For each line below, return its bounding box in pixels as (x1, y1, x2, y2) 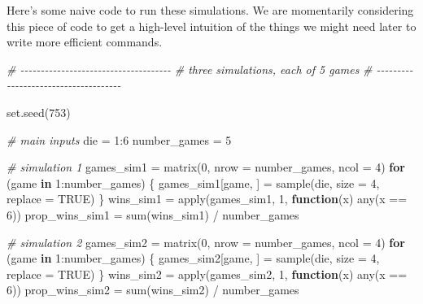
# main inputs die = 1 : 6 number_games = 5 (7, 131, 232, 148)
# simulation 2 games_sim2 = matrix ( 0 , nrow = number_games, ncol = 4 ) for (7, 233, 405, 250)
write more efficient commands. (7, 33, 163, 50)
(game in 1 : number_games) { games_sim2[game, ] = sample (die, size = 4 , (7, 250, 380, 267)
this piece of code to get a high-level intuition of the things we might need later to (7, 17, 416, 34)
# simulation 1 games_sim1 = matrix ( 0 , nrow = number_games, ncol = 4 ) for (7, 159, 405, 176)
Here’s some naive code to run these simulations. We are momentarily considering (7, 2, 414, 18)
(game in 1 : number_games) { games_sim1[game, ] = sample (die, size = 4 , (7, 174, 380, 191)
